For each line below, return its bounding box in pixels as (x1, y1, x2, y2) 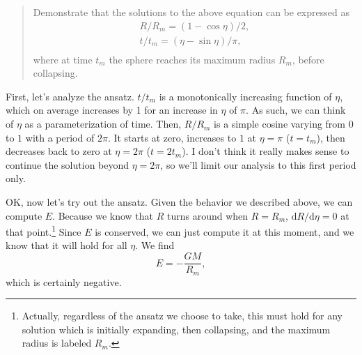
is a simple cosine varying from (214, 116, 346, 131)
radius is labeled (22, 335, 92, 350)
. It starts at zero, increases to (107, 130, 237, 144)
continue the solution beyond (6, 157, 129, 172)
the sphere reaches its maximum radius (109, 52, 276, 66)
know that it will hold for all (6, 238, 127, 252)
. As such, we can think (246, 103, 346, 117)
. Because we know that (52, 208, 154, 222)
